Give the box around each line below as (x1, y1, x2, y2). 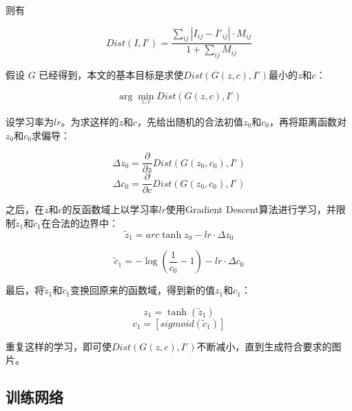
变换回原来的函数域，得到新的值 (70, 283, 215, 297)
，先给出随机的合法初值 (137, 114, 244, 129)
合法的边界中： (50, 215, 118, 230)
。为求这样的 (61, 114, 119, 129)
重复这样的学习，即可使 (6, 339, 112, 353)
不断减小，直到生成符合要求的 (196, 339, 332, 353)
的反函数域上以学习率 (62, 202, 159, 217)
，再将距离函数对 (269, 114, 347, 129)
